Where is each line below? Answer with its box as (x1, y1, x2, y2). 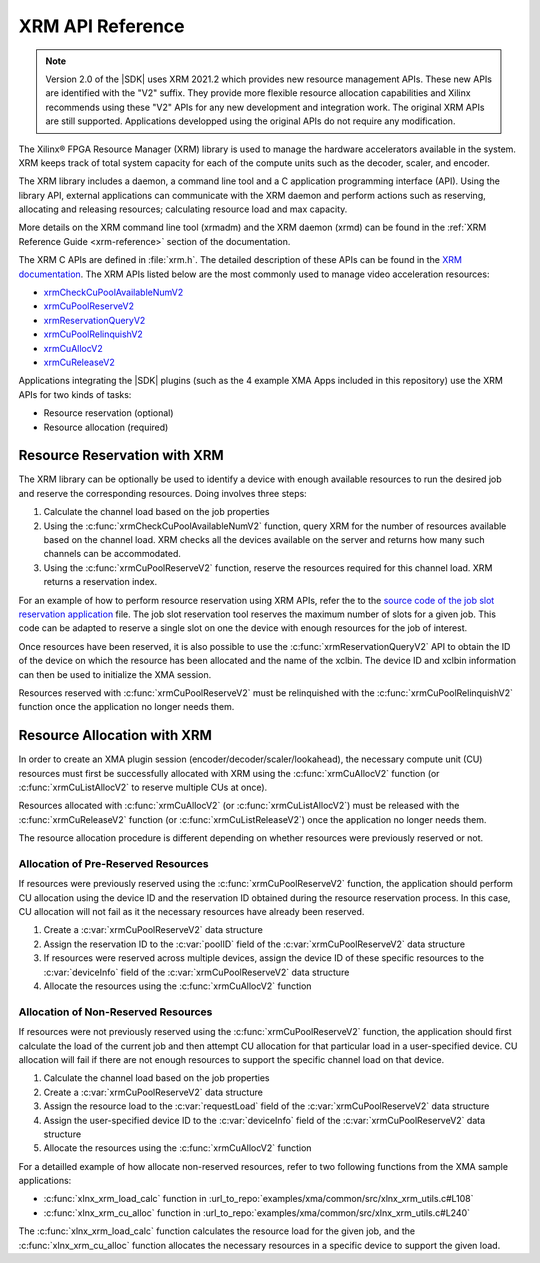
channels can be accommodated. (43, 548, 182, 560)
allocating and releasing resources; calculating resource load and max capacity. (18, 203, 348, 215)
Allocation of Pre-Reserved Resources (18, 856, 209, 870)
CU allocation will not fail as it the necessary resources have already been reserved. (18, 906, 365, 918)
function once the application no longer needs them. (18, 701, 235, 713)
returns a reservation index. (43, 576, 158, 588)
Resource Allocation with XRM (18, 727, 212, 744)
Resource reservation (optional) (43, 407, 174, 419)
